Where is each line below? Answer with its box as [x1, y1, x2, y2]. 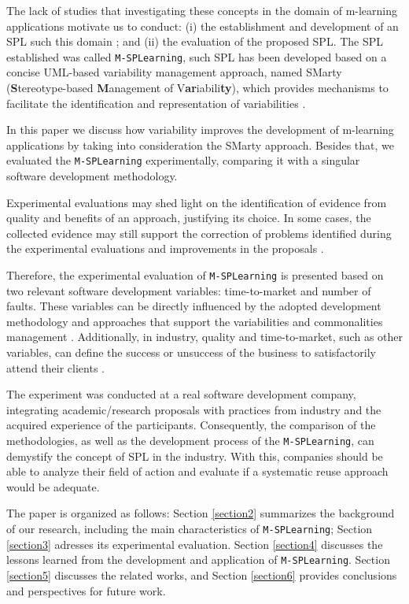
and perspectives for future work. [6, 582, 166, 598]
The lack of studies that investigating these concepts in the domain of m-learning [6, 2, 398, 18]
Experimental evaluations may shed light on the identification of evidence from [6, 194, 387, 210]
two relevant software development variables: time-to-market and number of [6, 282, 371, 298]
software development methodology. [6, 168, 178, 184]
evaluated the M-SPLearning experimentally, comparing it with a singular [6, 152, 360, 169]
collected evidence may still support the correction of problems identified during [6, 224, 392, 241]
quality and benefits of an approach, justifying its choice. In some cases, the [6, 209, 371, 226]
